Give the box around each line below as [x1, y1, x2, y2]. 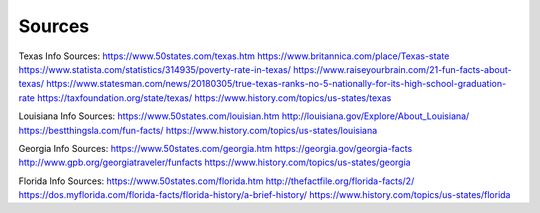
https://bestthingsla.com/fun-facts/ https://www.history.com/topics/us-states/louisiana [18, 124, 378, 136]
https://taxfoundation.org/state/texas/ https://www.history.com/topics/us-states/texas [36, 91, 392, 104]
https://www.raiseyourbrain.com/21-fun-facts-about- [293, 63, 512, 75]
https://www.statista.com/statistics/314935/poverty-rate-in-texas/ [18, 63, 292, 75]
